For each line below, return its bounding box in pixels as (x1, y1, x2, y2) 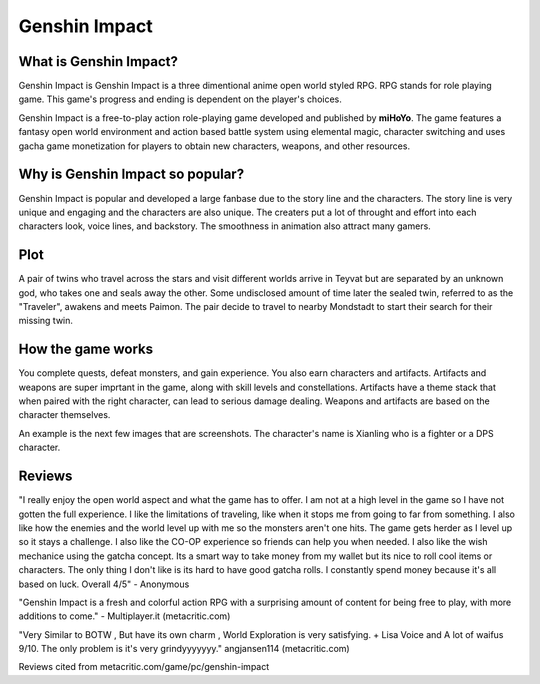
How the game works (18, 341, 154, 358)
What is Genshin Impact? (18, 53, 179, 70)
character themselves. (18, 409, 111, 421)
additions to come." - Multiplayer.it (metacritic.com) (18, 610, 231, 622)
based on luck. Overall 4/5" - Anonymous (18, 578, 190, 590)
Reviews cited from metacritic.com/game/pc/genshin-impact (18, 661, 270, 673)
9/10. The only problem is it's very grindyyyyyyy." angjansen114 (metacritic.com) (18, 643, 350, 655)
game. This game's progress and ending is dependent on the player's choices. (18, 93, 342, 105)
